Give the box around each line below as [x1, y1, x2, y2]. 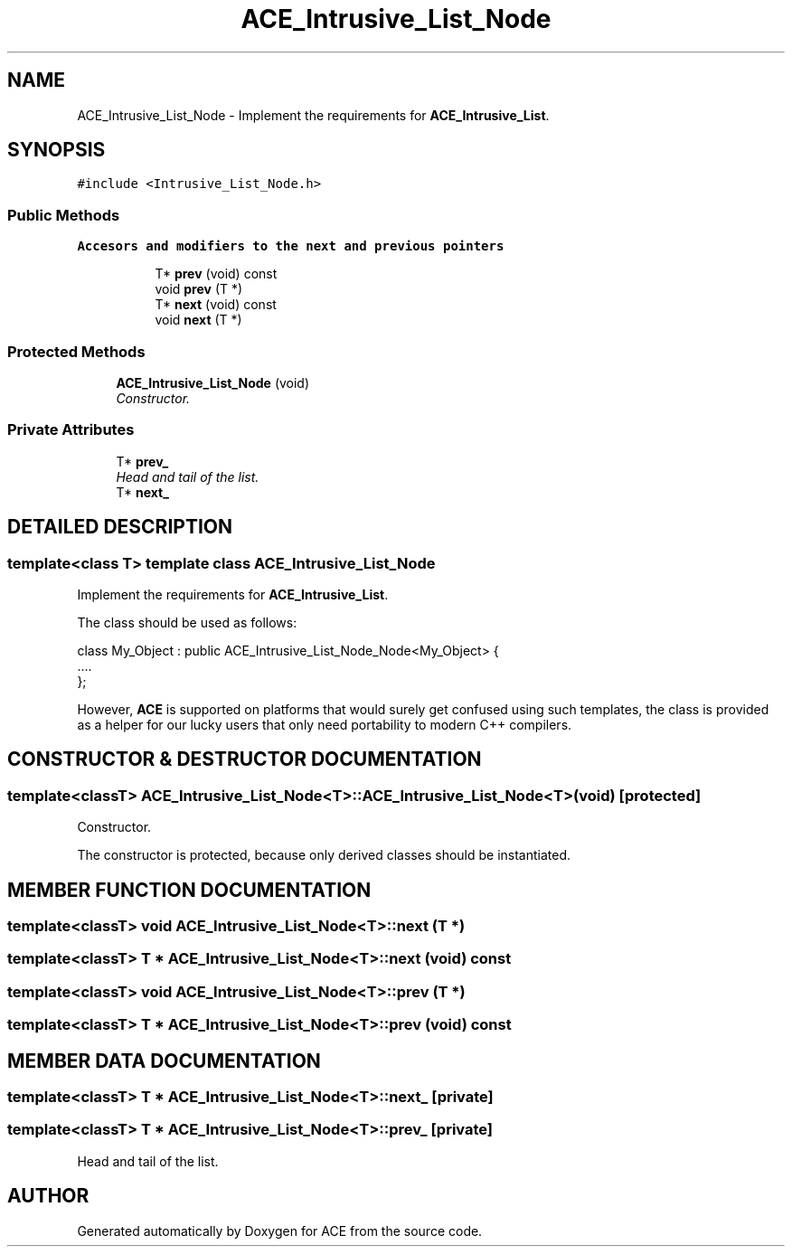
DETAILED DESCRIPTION [7, 515, 233, 539]
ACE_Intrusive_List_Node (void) [116, 374, 310, 391]
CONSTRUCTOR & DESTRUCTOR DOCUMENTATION [7, 748, 482, 771]
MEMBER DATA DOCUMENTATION [7, 1049, 321, 1072]
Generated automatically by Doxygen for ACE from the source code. [77, 1222, 483, 1239]
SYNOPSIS [7, 138, 106, 162]
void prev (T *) [155, 281, 243, 297]
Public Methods [7, 205, 120, 224]
